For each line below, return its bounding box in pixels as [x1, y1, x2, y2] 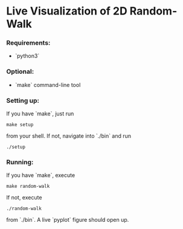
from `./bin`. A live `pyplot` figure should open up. [6, 216, 129, 224]
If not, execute [6, 194, 42, 201]
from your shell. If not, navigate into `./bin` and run [6, 132, 132, 140]
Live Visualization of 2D [6, 4, 128, 18]
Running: [6, 158, 34, 166]
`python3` [14, 53, 40, 60]
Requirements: [6, 39, 51, 47]
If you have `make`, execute [6, 172, 75, 179]
